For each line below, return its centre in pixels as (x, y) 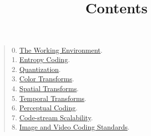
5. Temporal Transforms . (49, 98)
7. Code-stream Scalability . (52, 117)
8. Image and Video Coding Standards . (71, 127)
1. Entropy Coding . (41, 59)
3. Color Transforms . (43, 79)
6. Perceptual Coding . (45, 108)
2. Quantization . (36, 69)
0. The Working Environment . (57, 50)
